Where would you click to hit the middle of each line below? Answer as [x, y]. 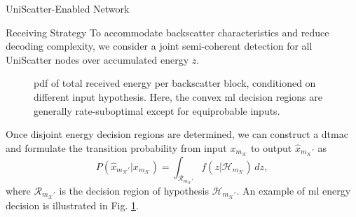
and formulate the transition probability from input [116, 147]
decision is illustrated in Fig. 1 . [72, 205]
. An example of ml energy [294, 190]
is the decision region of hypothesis [134, 190]
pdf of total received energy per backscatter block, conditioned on [175, 83]
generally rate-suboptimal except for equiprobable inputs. [157, 110]
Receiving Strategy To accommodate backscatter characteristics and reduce [167, 32]
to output [271, 147]
